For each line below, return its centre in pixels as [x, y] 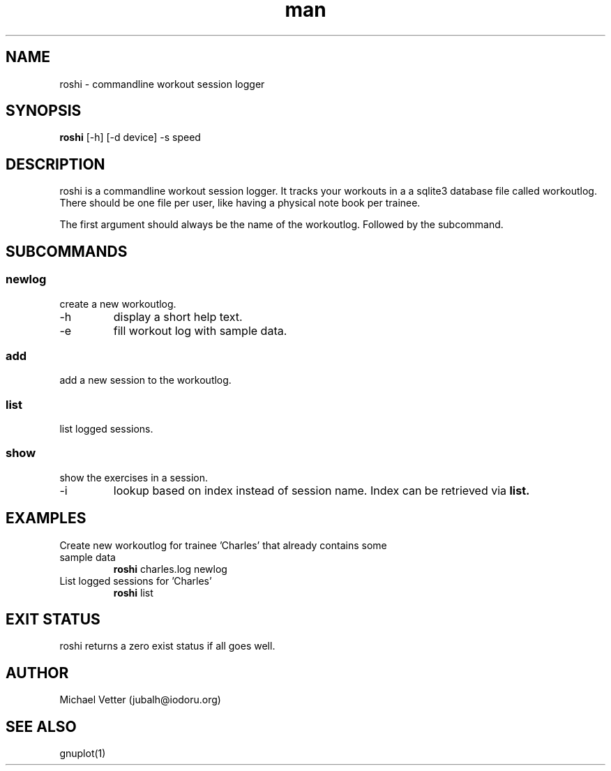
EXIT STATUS [53, 620]
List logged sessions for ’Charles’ [136, 581]
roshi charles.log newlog [170, 569]
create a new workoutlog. [118, 304]
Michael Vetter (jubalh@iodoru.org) [140, 700]
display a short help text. [178, 316]
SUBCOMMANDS [67, 251]
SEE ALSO [41, 726]
